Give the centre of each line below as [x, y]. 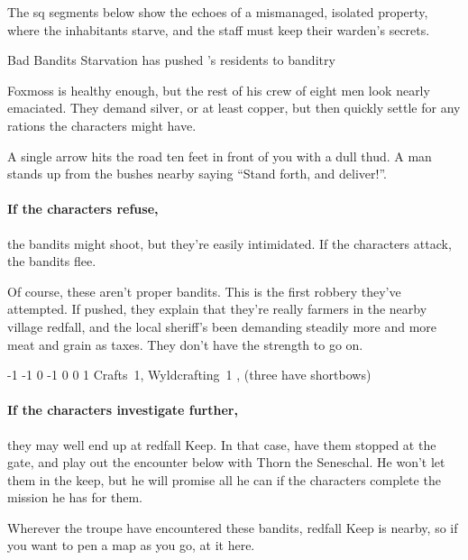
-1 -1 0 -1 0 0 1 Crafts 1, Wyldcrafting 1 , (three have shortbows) [189, 375]
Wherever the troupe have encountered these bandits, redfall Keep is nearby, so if [233, 527]
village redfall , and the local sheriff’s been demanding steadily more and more [222, 326]
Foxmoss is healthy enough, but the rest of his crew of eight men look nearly [219, 90]
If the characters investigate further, [123, 410]
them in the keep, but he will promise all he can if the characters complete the [224, 479]
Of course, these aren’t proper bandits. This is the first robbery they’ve [204, 291]
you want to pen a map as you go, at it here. [131, 545]
